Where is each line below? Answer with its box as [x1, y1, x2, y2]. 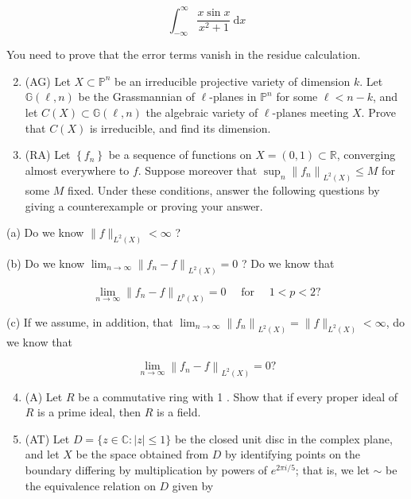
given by [172, 477, 214, 493]
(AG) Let [25, 72, 71, 89]
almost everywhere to [25, 161, 130, 178]
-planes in [209, 88, 257, 105]
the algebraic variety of [145, 104, 258, 121]
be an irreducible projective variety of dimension [114, 72, 351, 89]
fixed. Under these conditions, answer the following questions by [68, 181, 380, 198]
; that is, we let [295, 461, 370, 478]
